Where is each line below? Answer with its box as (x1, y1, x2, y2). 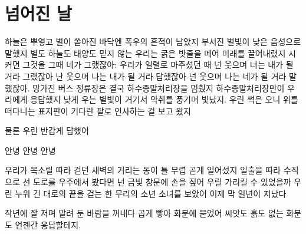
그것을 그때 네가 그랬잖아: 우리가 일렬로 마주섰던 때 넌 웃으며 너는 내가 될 (22, 58, 294, 71)
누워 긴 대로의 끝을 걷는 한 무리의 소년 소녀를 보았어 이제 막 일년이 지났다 (15, 187, 287, 199)
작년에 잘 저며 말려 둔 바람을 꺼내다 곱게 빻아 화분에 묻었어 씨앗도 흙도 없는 (5, 207, 284, 219)
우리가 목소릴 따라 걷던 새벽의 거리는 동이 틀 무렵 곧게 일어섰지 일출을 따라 (5, 164, 281, 176)
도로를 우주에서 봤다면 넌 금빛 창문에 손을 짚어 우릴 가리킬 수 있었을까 (32, 176, 291, 188)
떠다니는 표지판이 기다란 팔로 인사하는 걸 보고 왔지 (5, 104, 191, 117)
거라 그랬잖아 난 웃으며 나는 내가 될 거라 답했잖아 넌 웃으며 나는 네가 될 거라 (5, 70, 287, 82)
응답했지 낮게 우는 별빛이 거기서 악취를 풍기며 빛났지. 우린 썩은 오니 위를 (30, 93, 298, 106)
